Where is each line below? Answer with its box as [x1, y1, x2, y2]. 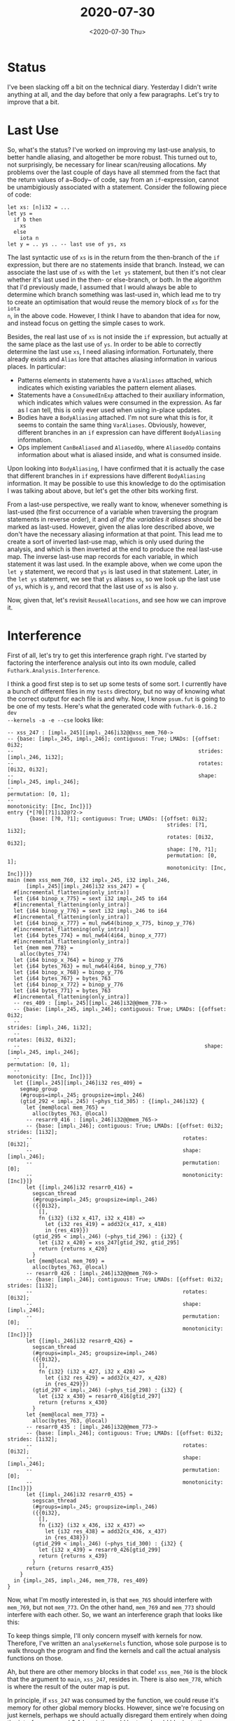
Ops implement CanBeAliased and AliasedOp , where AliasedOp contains [17, 443, 221, 451]
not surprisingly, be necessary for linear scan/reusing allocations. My [7, 160, 207, 169]
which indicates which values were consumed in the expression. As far [17, 398, 222, 407]
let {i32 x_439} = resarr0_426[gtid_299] [38, 1546, 161, 1553]
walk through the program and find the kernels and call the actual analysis [7, 1646, 221, 1654]
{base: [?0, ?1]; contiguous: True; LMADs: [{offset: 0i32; [29, 815, 208, 822]
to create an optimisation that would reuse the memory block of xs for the [7, 298, 219, 306]
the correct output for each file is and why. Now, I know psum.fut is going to [7, 694, 226, 703]
